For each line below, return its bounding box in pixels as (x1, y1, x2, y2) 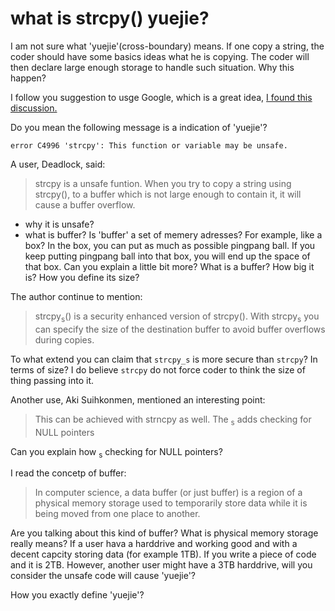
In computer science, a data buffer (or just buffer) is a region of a (34, 487, 303, 499)
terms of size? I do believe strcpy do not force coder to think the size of (10, 363, 306, 376)
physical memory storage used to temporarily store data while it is (34, 497, 308, 509)
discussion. (10, 102, 58, 114)
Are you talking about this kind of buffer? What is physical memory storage (10, 527, 319, 539)
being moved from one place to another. (34, 508, 201, 520)
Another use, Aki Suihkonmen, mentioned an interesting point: (10, 393, 266, 406)
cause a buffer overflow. (34, 198, 136, 211)
